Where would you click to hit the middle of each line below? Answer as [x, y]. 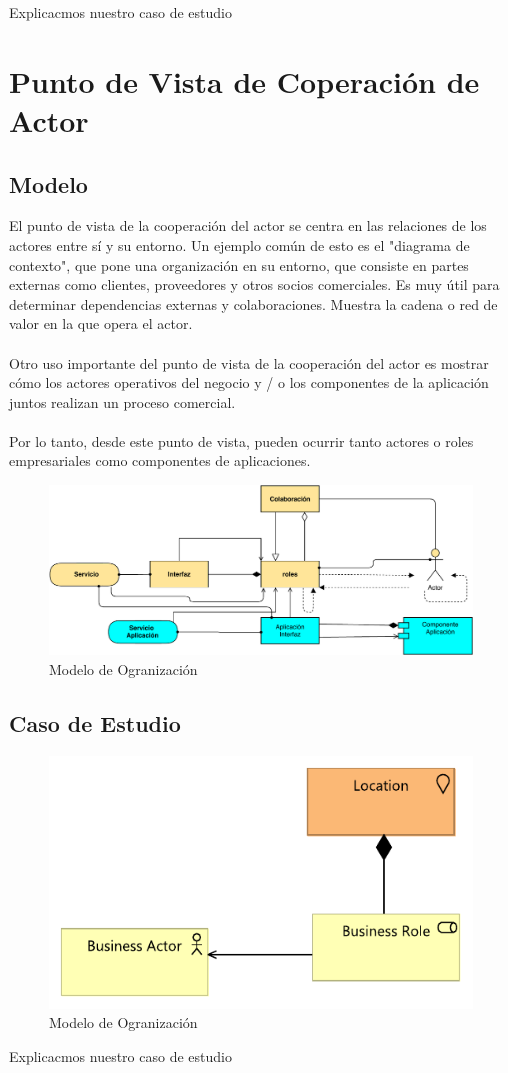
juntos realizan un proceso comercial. [122, 401]
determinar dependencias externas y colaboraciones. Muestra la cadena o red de [253, 303]
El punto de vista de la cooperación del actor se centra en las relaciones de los [248, 225]
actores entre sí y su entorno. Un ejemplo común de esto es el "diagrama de [239, 244]
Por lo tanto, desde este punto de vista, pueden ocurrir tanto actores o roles [241, 440]
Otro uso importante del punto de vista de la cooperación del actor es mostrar [249, 362]
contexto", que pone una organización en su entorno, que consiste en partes [239, 264]
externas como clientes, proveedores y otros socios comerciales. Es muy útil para [254, 284]
